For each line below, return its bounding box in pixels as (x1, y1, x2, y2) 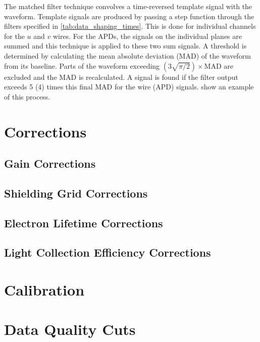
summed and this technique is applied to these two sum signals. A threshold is (4, 40, 247, 51)
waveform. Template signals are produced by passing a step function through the (4, 11, 254, 21)
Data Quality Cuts (4, 319, 136, 339)
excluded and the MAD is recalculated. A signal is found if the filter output (4, 71, 238, 82)
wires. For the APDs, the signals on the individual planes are (53, 30, 242, 41)
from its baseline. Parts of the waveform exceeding (4, 60, 160, 71)
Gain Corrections (4, 156, 96, 171)
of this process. (4, 91, 50, 102)
